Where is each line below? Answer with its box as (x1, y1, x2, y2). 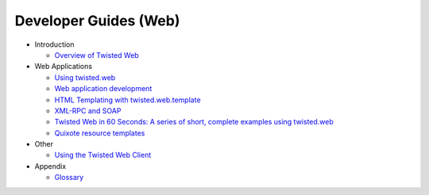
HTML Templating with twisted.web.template (54, 95, 202, 105)
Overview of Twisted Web (54, 50, 139, 59)
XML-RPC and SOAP (54, 105, 122, 115)
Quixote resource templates (54, 128, 145, 138)
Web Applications (34, 62, 93, 71)
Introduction (34, 40, 75, 49)
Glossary (54, 173, 84, 182)
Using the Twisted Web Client (54, 151, 152, 160)
